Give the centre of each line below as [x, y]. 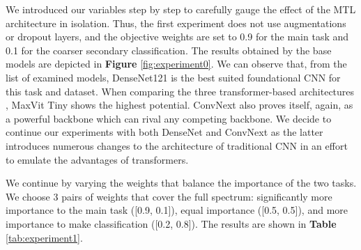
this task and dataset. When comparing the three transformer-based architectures [180, 91]
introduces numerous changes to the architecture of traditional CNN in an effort [177, 145]
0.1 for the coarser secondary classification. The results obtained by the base [169, 50]
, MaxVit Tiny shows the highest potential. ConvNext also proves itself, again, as [179, 105]
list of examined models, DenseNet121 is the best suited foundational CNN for [173, 77]
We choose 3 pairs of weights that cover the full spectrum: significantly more [169, 196]
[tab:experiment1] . [44, 237]
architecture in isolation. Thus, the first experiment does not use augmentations [176, 23]
